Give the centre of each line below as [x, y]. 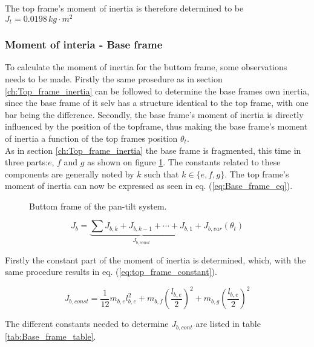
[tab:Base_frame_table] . [51, 336]
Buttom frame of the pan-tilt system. [98, 206]
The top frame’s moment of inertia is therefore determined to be [124, 8]
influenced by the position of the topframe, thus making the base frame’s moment [156, 126]
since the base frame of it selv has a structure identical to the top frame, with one [157, 103]
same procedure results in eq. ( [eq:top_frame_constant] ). [111, 272]
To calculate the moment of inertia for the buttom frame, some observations [146, 67]
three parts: [26, 162]
